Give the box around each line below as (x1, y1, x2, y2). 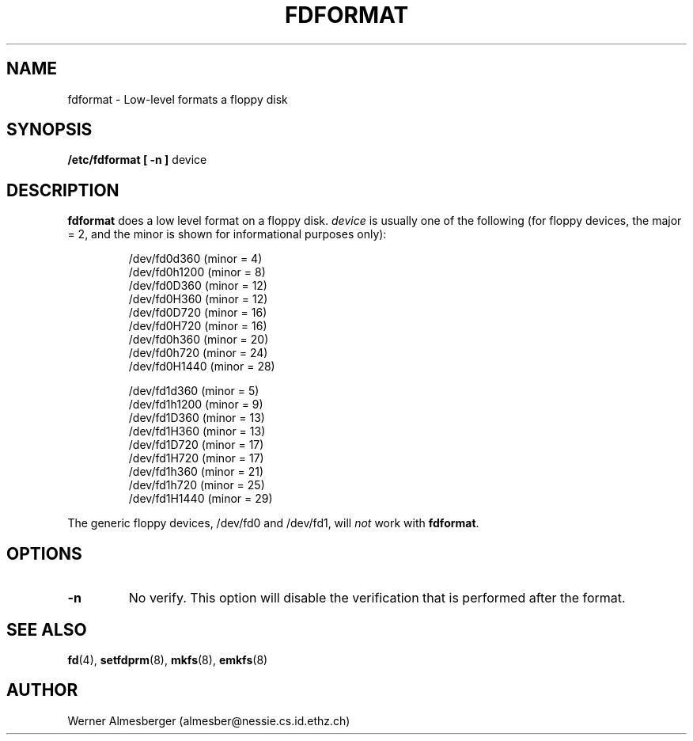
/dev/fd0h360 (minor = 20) (128, 332, 269, 347)
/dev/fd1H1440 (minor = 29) (128, 492, 273, 506)
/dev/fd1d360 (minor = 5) (128, 384, 259, 398)
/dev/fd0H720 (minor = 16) (128, 319, 267, 333)
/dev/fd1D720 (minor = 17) (128, 438, 264, 452)
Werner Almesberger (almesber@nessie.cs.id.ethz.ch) (67, 713, 350, 728)
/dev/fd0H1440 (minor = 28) (128, 359, 275, 374)
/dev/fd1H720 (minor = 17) (128, 451, 264, 465)
